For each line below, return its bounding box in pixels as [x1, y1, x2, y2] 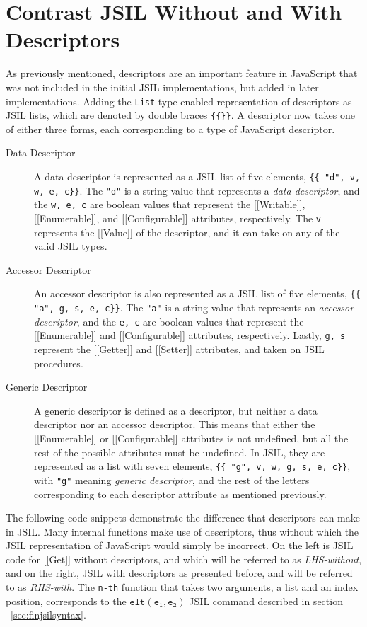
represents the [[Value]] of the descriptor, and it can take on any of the [34, 224, 340, 239]
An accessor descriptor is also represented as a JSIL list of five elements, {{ [34, 286, 361, 301]
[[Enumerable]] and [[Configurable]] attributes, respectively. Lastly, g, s [34, 328, 346, 343]
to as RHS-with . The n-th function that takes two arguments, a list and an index [6, 580, 359, 594]
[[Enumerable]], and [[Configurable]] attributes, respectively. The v [34, 210, 321, 225]
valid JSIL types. [34, 238, 107, 253]
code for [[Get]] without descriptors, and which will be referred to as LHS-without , [6, 551, 362, 566]
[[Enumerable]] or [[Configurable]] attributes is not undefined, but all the [34, 431, 349, 445]
